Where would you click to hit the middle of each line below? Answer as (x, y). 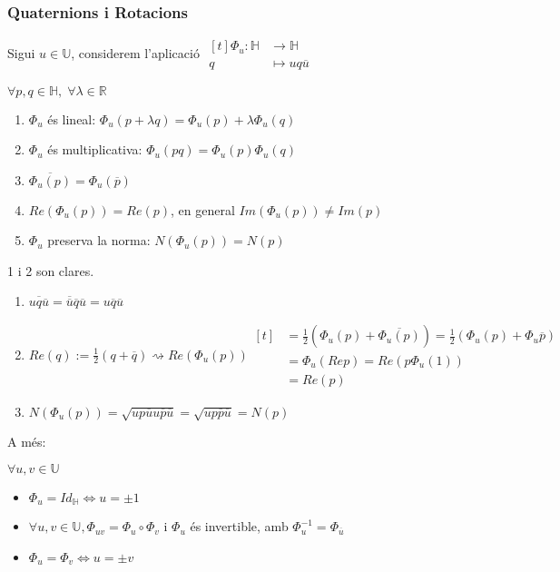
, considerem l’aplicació (135, 53)
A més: (27, 442)
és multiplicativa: (95, 149)
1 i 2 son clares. (51, 270)
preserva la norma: (99, 240)
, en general (203, 209)
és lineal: (72, 118)
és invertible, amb (239, 526)
